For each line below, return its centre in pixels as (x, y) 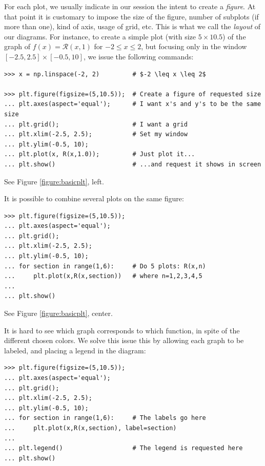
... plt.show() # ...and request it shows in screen (133, 164)
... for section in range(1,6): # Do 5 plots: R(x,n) (105, 266)
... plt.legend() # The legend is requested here (124, 448)
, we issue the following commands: (138, 56)
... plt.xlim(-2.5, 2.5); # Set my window (96, 134)
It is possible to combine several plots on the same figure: (94, 198)
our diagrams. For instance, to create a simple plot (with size (100, 36)
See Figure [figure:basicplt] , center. (58, 313)
